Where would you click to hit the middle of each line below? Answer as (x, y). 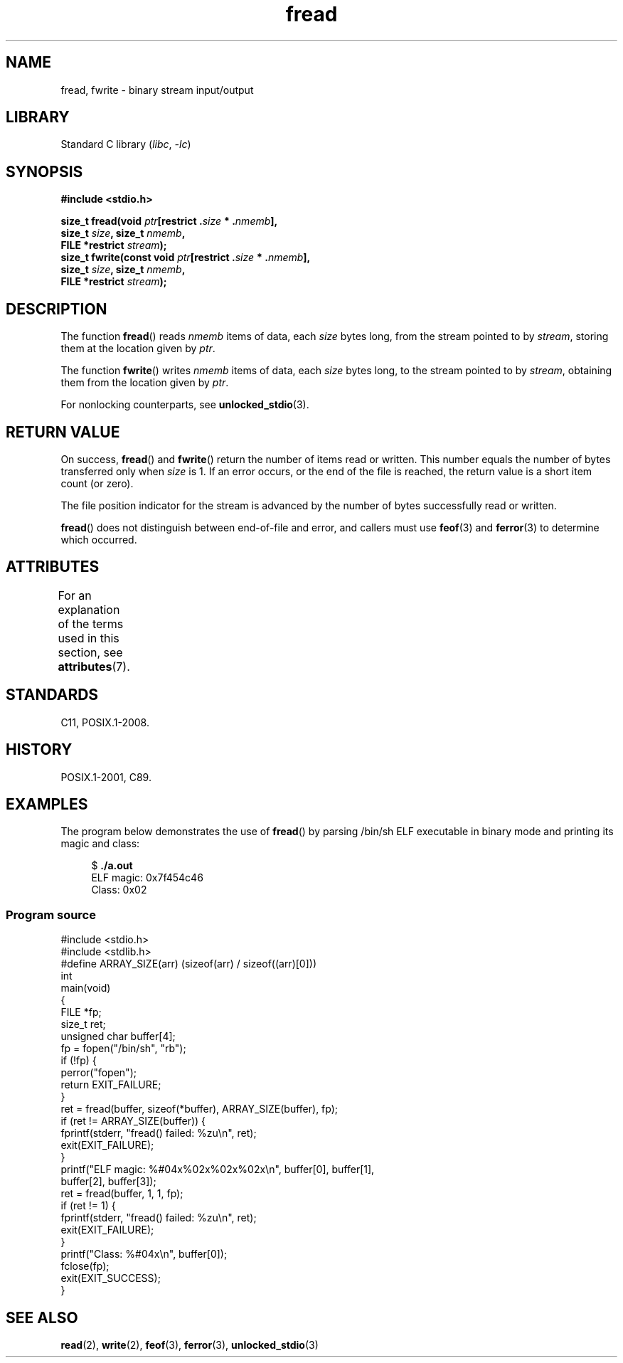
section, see (90, 652)
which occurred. (99, 539)
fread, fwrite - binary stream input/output (157, 90)
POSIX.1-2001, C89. (106, 777)
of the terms (91, 624)
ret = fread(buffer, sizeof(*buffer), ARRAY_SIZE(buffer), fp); (199, 1109)
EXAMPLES (47, 804)
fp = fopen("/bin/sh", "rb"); (123, 1049)
